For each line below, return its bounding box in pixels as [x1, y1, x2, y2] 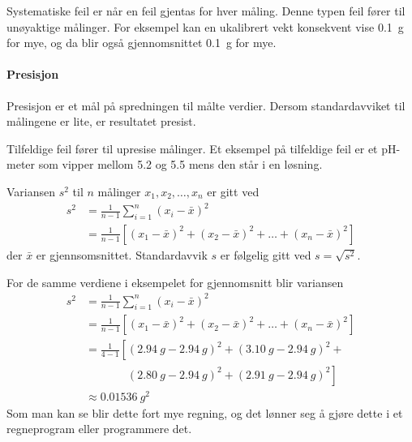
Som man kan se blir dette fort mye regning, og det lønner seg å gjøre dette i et [6, 404, 403, 421]
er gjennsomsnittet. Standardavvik [36, 246, 208, 263]
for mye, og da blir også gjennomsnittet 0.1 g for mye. [6, 34, 277, 51]
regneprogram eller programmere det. [6, 420, 192, 437]
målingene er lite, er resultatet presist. [6, 113, 196, 130]
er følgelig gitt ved [220, 246, 311, 263]
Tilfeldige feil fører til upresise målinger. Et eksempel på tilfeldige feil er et [6, 139, 378, 157]
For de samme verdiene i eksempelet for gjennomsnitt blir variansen [6, 273, 344, 290]
